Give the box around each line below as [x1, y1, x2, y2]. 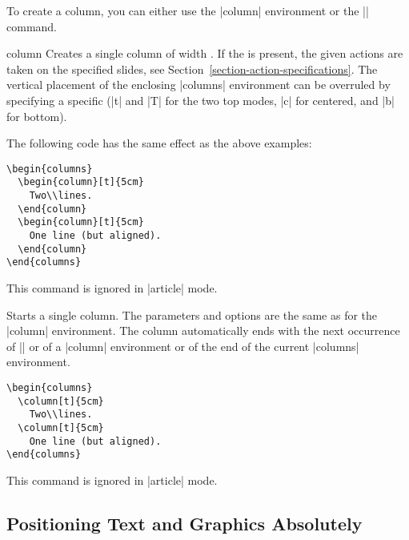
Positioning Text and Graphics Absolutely [6, 510, 363, 535]
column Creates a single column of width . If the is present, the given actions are [6, 45, 403, 62]
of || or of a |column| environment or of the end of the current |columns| [6, 337, 359, 354]
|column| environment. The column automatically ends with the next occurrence [6, 322, 400, 339]
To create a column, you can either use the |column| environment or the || [6, 2, 369, 18]
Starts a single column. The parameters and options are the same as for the [6, 306, 378, 323]
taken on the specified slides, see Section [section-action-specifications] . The [6, 60, 378, 77]
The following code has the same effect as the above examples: [6, 135, 312, 151]
